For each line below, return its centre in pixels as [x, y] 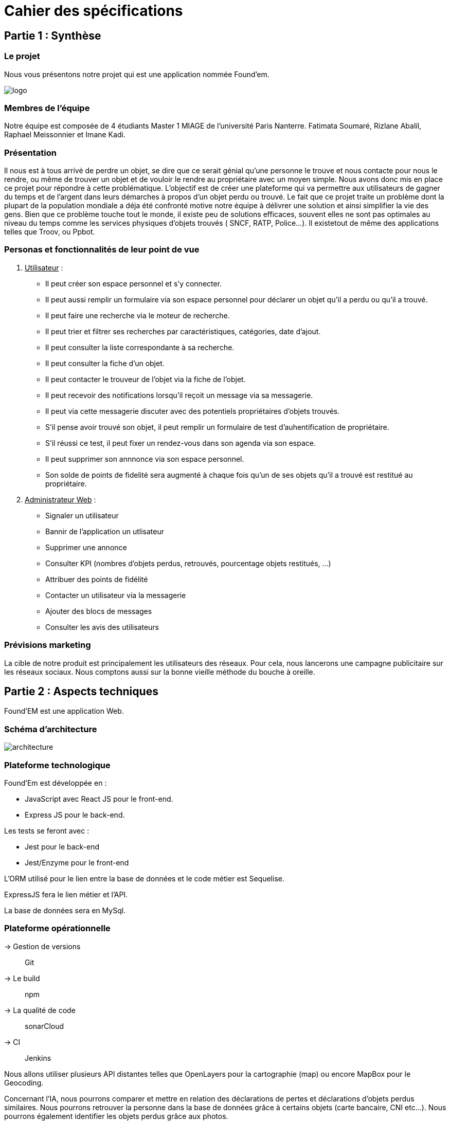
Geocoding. [24, 1082]
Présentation [30, 152]
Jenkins [38, 1058]
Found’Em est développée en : [56, 783]
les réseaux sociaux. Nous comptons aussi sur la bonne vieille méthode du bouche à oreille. [160, 672]
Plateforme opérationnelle [57, 928]
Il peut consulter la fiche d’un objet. [105, 363]
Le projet [22, 56]
